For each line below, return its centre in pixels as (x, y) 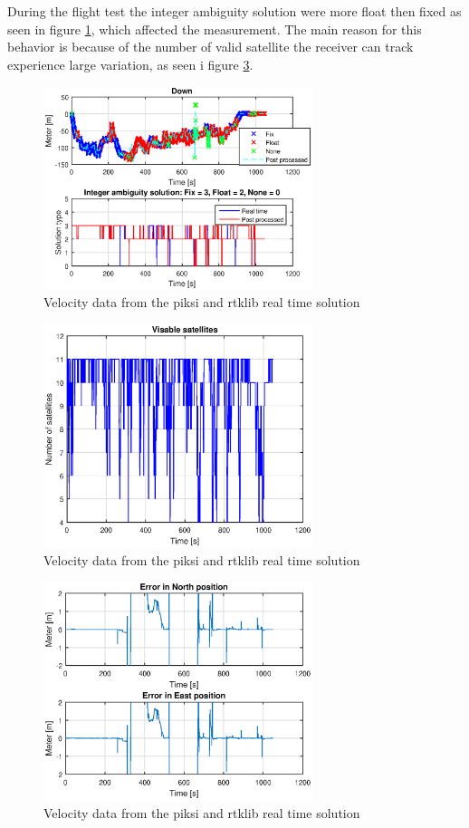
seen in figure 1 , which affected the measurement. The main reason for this (215, 29)
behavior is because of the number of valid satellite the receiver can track (211, 47)
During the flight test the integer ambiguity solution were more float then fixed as (234, 11)
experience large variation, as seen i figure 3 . (130, 64)
